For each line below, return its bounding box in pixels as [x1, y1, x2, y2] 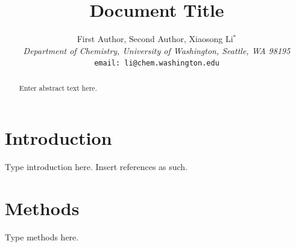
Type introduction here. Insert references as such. [5, 160, 188, 173]
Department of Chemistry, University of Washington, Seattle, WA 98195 [23, 44, 291, 56]
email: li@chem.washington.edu [94, 59, 219, 68]
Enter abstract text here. [19, 82, 97, 93]
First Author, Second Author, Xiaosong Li [77, 32, 233, 45]
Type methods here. [5, 231, 79, 243]
